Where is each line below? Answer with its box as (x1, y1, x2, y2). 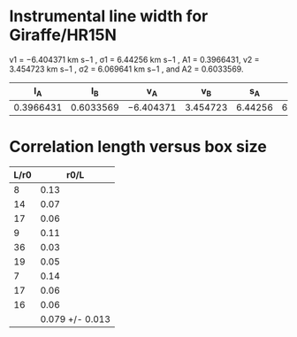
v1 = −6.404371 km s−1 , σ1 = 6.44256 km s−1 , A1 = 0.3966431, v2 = (9, 54, 260, 65)
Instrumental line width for (9, 6, 209, 27)
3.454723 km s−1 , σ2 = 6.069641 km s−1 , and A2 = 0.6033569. (9, 64, 244, 74)
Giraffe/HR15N (9, 25, 118, 45)
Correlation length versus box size (9, 137, 267, 157)
